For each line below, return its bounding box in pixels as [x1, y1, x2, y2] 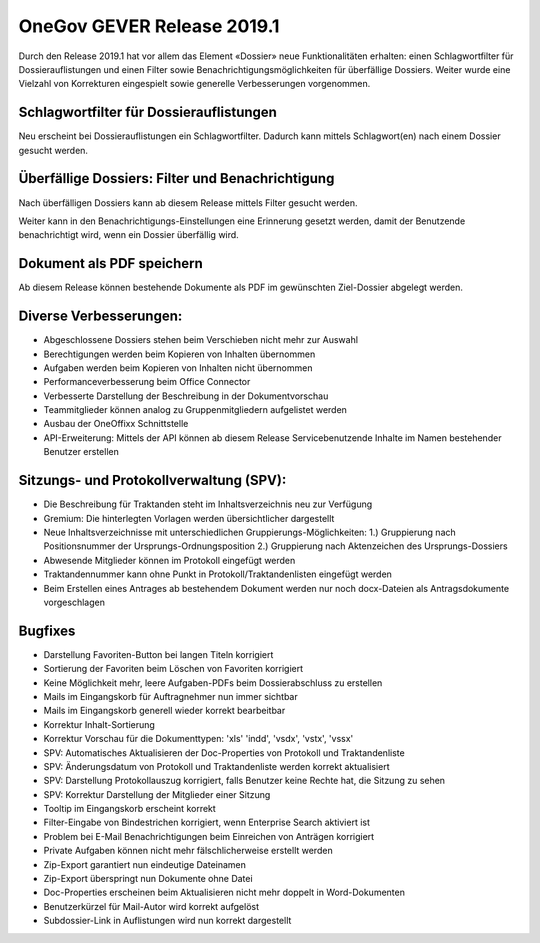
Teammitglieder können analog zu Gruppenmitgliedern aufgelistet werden [43, 404, 347, 416]
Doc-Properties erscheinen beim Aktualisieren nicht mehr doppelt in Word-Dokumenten [43, 886, 405, 899]
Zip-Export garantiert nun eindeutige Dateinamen [43, 858, 247, 870]
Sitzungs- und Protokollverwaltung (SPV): [18, 472, 287, 489]
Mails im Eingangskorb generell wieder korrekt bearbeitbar [43, 705, 286, 717]
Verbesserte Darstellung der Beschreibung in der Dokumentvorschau [43, 390, 329, 402]
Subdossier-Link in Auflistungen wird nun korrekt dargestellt [43, 915, 292, 927]
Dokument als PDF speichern [18, 255, 204, 272]
